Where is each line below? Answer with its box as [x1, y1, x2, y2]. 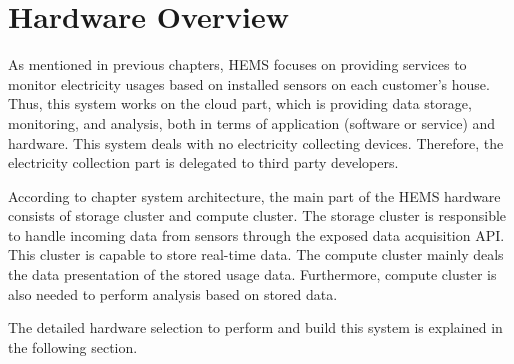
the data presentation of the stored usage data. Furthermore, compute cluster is [8, 264, 497, 285]
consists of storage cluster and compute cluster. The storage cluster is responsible [8, 205, 507, 226]
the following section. [8, 336, 138, 357]
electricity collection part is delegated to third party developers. [8, 152, 399, 173]
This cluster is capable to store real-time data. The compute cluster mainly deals [8, 244, 504, 265]
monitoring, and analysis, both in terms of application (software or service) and [8, 112, 496, 133]
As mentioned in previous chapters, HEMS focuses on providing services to [8, 54, 467, 75]
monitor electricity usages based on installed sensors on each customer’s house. [8, 73, 490, 94]
